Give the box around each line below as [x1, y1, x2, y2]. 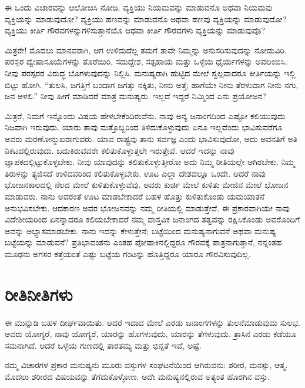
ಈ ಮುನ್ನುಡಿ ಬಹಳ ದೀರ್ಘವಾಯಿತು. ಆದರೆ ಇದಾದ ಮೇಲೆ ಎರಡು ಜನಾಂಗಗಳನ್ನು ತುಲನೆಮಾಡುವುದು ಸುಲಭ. [5, 316, 300, 328]
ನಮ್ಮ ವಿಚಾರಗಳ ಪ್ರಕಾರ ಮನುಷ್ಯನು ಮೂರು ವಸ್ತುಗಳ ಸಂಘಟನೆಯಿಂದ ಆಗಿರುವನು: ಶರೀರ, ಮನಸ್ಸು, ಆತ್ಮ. [5, 359, 288, 371]
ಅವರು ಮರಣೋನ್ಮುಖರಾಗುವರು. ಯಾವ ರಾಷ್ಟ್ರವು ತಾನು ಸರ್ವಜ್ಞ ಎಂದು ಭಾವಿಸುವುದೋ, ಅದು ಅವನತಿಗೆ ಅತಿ [5, 132, 298, 144]
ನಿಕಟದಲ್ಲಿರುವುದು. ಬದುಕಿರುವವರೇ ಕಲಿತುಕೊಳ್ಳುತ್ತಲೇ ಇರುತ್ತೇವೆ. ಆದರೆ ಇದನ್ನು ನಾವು [5, 144, 234, 156]
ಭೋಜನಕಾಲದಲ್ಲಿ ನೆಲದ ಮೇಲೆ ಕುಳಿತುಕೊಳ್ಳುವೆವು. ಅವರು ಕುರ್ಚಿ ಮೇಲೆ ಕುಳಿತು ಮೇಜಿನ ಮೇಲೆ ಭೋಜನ [5, 178, 289, 191]
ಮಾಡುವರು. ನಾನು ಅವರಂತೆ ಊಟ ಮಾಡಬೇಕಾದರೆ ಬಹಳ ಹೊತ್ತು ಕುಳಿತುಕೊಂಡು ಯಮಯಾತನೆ [5, 190, 265, 202]
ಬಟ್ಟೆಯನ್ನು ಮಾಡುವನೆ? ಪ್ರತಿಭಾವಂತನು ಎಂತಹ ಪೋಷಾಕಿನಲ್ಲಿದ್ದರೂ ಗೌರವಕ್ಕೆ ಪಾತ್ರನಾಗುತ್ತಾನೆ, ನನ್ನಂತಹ [5, 236, 282, 248]
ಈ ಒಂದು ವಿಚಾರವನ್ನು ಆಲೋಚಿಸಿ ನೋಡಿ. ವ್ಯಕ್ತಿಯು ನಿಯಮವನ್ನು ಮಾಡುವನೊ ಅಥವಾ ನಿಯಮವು [5, 1, 272, 13]
